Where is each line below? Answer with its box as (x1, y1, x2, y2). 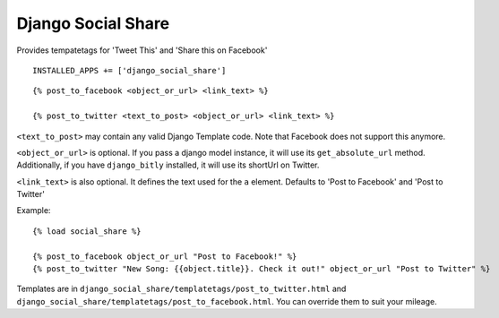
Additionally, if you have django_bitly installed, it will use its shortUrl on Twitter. (16, 159, 320, 170)
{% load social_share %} (32, 226, 142, 236)
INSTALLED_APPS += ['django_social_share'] (32, 65, 227, 75)
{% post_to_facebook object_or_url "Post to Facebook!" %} (32, 251, 297, 262)
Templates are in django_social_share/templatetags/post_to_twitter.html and (16, 283, 347, 295)
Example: (16, 205, 51, 216)
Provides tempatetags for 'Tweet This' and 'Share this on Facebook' (16, 45, 268, 56)
